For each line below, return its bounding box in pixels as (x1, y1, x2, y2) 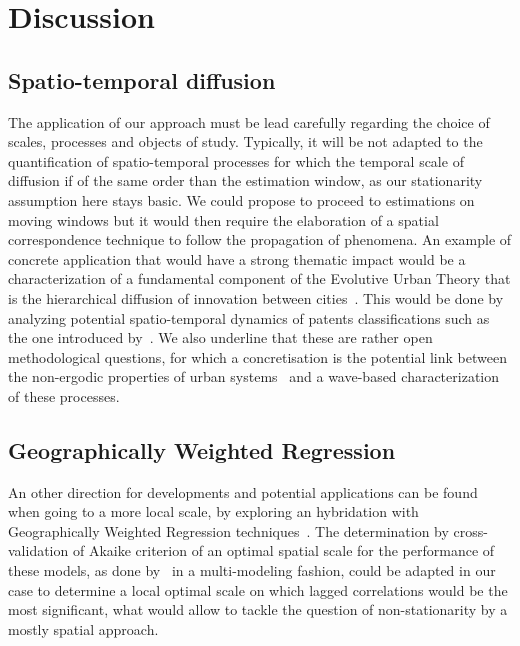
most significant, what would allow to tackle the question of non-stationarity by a (8, 599, 508, 620)
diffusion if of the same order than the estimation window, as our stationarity (8, 170, 483, 191)
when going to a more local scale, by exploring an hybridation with (8, 501, 419, 522)
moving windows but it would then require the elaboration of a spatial (8, 209, 439, 230)
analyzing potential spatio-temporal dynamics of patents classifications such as (8, 307, 490, 328)
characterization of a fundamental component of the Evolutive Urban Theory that (8, 268, 511, 289)
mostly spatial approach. (8, 618, 159, 639)
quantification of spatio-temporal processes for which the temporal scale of (8, 150, 464, 171)
